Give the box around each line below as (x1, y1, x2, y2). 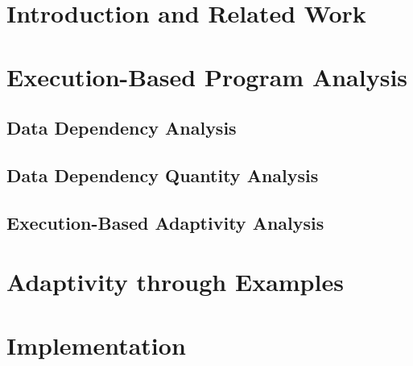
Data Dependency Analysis (6, 115, 237, 140)
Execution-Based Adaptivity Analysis (6, 210, 324, 235)
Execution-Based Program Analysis (6, 60, 408, 93)
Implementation (6, 328, 186, 361)
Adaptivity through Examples (6, 265, 344, 298)
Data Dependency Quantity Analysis (6, 162, 319, 187)
